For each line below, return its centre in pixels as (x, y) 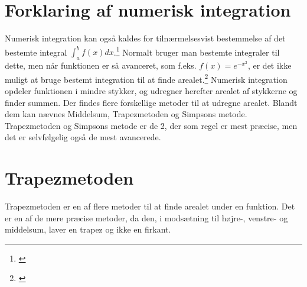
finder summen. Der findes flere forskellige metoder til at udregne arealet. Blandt (151, 102)
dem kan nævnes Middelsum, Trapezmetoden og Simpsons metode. (126, 114)
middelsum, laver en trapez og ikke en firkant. (88, 229)
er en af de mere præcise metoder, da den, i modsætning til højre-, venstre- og (146, 217)
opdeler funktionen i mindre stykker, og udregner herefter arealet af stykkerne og (151, 91)
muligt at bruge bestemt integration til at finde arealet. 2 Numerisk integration (146, 78)
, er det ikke (270, 65)
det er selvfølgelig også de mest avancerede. (83, 137)
